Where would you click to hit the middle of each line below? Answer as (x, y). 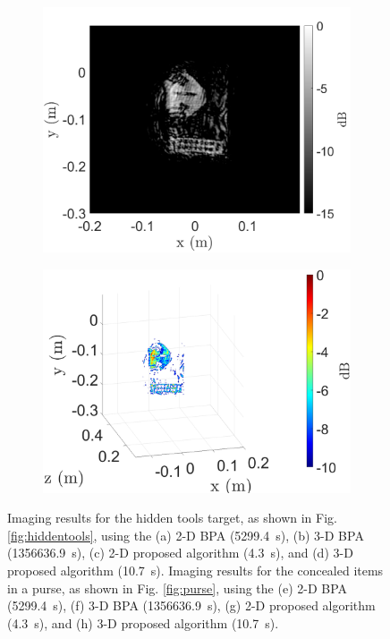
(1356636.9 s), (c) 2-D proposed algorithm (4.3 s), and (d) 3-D (180, 553)
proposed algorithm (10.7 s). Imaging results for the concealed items (195, 571)
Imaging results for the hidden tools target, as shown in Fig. (172, 518)
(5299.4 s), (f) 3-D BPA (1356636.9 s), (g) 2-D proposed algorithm (191, 605)
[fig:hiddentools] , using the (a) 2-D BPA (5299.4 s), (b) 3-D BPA (186, 535)
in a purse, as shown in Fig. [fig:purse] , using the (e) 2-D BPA (178, 588)
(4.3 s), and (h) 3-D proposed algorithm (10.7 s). (143, 622)
